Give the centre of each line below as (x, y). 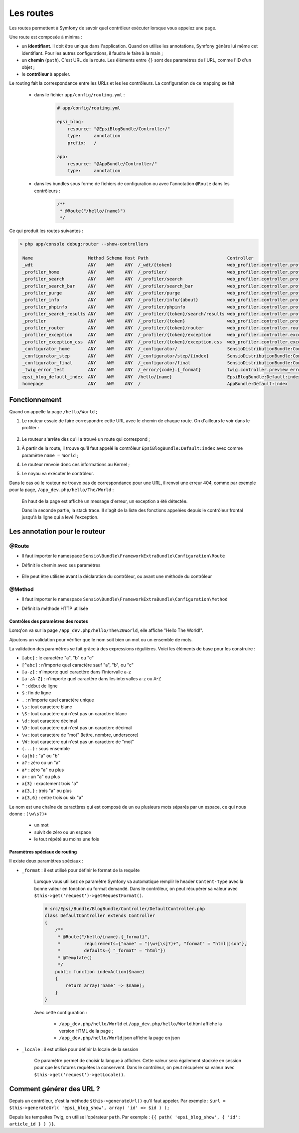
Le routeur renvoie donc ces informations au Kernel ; (76, 464)
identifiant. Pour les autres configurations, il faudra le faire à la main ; (92, 53)
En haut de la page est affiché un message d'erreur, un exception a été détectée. (105, 501)
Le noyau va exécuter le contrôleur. (58, 474)
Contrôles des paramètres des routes (49, 621)
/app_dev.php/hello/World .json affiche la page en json (120, 1038)
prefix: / (82, 143)
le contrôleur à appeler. (46, 74)
